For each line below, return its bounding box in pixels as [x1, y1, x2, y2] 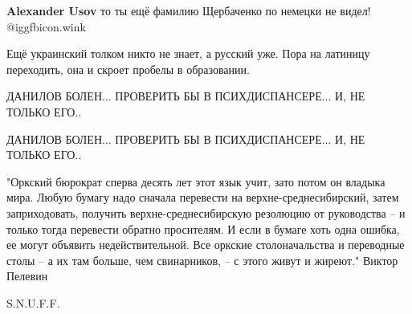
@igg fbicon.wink [6, 18, 86, 35]
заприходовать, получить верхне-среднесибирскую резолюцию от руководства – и [6, 204, 406, 221]
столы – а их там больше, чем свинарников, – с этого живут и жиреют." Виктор [6, 251, 398, 268]
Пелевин [6, 267, 48, 284]
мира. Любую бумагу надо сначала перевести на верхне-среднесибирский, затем [6, 189, 399, 206]
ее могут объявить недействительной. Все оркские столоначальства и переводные [6, 236, 405, 253]
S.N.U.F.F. [6, 294, 60, 311]
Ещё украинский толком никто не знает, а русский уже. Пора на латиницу [6, 45, 370, 62]
